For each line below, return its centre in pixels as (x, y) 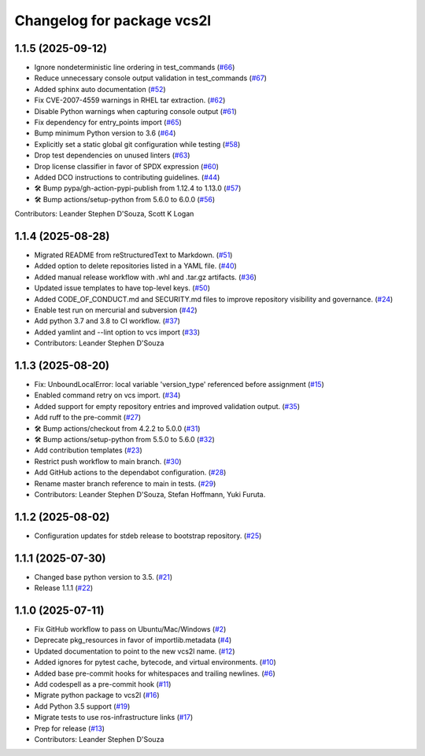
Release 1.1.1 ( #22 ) (64, 588)
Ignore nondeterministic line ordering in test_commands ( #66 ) (135, 68)
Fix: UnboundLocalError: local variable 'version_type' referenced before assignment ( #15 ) (179, 385)
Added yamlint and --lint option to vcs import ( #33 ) (117, 332)
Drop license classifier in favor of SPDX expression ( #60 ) (127, 166)
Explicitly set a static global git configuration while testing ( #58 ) (137, 144)
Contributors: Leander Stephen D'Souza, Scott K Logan (104, 214)
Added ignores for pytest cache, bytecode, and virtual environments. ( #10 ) (155, 662)
